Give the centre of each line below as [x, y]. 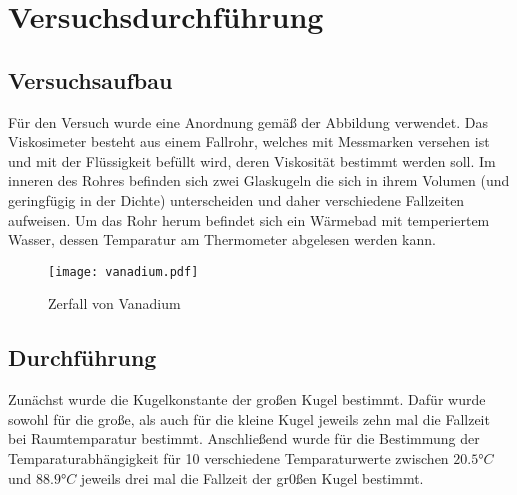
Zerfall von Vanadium [114, 303]
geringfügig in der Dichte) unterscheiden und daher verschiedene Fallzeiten [236, 199]
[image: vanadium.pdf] [123, 271]
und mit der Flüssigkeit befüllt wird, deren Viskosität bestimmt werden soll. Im [252, 160]
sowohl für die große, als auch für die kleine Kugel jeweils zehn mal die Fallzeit [249, 418]
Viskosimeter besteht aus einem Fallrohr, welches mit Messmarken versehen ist [249, 141]
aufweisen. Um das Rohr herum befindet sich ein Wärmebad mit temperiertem [249, 219]
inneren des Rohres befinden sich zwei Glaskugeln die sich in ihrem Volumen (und [259, 180]
